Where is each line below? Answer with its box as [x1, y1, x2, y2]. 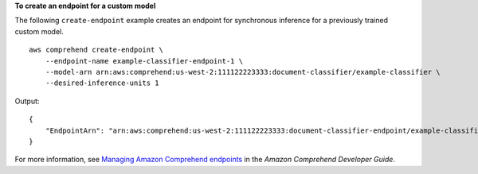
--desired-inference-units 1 [45, 79, 159, 87]
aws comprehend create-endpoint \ [29, 45, 163, 55]
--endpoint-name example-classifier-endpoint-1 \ [45, 56, 243, 65]
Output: [14, 96, 40, 106]
